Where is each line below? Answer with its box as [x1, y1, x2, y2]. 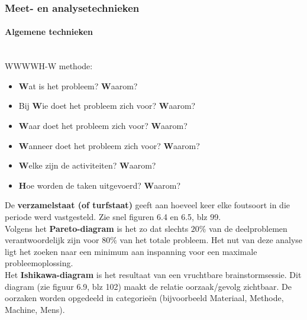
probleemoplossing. [5, 257, 73, 269]
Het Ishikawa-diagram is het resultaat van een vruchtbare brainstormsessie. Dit [5, 268, 302, 280]
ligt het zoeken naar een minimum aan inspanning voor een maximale [5, 245, 257, 257]
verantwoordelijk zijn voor [5, 234, 99, 246]
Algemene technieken [5, 25, 93, 38]
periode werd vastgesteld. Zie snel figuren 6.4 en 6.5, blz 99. [5, 210, 221, 222]
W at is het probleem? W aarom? [18, 79, 138, 92]
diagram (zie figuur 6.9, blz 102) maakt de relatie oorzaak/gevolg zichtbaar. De [5, 280, 292, 292]
